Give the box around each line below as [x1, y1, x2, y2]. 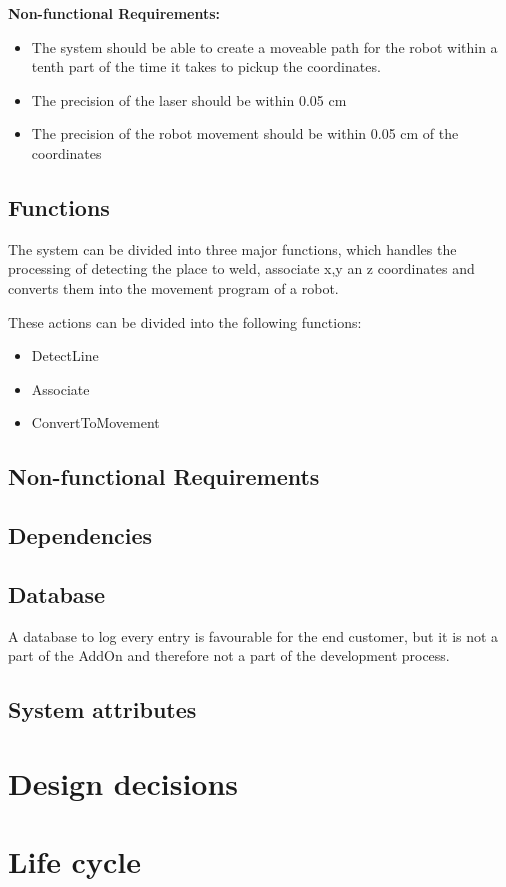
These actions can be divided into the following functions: [8, 311, 362, 332]
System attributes [8, 694, 197, 725]
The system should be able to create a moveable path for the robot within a [31, 36, 498, 57]
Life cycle [8, 841, 141, 882]
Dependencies [8, 520, 153, 551]
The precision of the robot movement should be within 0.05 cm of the [31, 123, 459, 144]
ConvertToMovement [31, 412, 160, 433]
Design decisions [8, 762, 239, 803]
